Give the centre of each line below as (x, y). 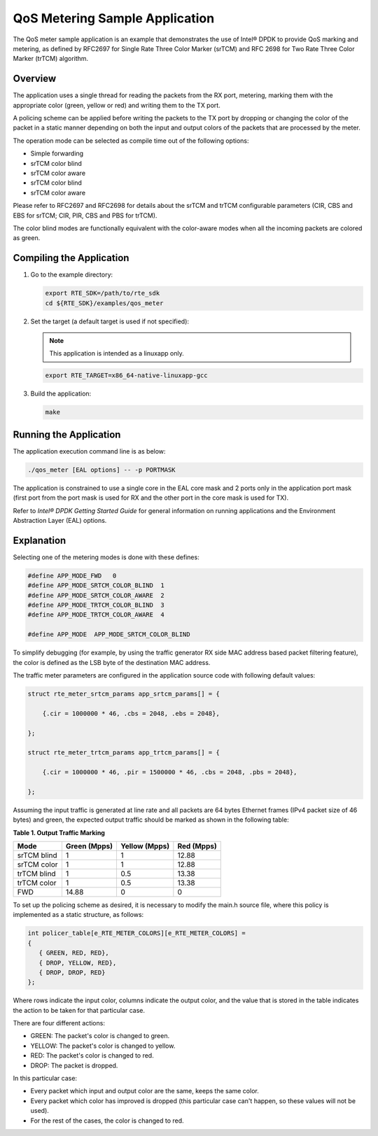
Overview (35, 79)
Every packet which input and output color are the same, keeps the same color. (145, 1091)
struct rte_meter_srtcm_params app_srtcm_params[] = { (124, 694)
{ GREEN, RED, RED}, (74, 953)
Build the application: (61, 394)
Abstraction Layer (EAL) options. (60, 520)
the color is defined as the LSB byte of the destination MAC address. (112, 662)
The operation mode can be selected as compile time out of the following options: (131, 141)
